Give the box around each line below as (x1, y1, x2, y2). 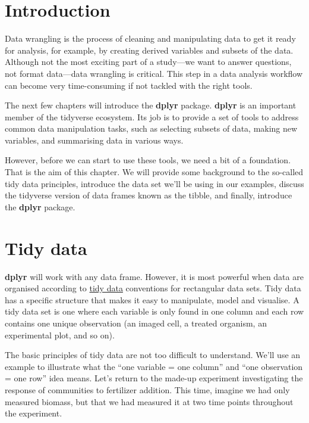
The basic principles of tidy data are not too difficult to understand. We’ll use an (5, 349, 301, 361)
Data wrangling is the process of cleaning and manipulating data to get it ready (5, 32, 296, 45)
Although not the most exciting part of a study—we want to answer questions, (5, 55, 292, 68)
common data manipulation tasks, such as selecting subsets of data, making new (5, 122, 298, 135)
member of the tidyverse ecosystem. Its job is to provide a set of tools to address (5, 110, 299, 123)
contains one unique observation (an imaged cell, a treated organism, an (5, 316, 267, 329)
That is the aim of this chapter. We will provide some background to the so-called (5, 166, 304, 178)
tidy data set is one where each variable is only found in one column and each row (5, 305, 304, 318)
